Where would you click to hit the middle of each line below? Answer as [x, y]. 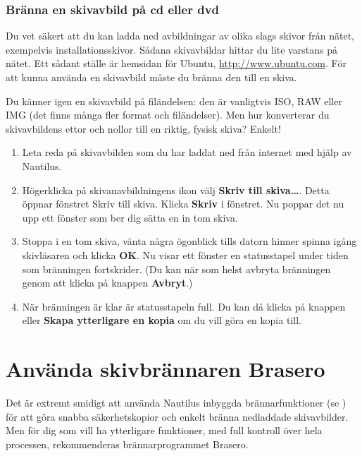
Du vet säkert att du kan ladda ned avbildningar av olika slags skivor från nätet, [180, 36]
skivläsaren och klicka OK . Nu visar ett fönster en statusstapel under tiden [185, 254]
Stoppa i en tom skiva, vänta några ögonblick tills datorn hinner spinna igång [189, 241]
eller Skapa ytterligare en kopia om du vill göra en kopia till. [162, 320]
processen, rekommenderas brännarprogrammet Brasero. [127, 444]
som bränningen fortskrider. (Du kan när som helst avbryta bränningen [176, 269]
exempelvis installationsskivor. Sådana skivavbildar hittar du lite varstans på [171, 49]
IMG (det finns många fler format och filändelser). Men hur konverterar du [168, 115]
